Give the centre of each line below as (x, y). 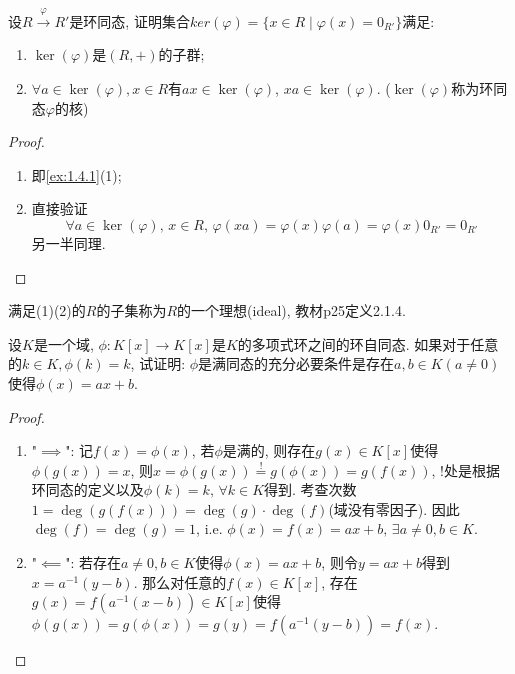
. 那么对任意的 (180, 581)
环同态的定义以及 (87, 489)
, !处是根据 (465, 469)
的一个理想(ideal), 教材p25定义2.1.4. (291, 310)
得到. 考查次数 (310, 489)
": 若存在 (93, 562)
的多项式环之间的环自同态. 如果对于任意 (368, 343)
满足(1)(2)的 (47, 310)
